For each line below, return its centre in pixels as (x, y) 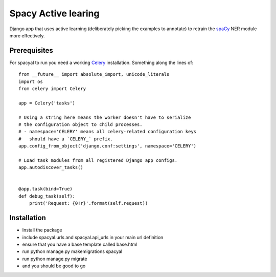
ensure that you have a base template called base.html (80, 244)
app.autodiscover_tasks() (51, 167)
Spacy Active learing (54, 13)
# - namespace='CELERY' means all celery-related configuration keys (108, 132)
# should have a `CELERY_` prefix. (66, 139)
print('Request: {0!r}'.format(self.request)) (88, 203)
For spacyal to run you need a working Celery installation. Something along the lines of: (101, 62)
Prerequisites (31, 50)
